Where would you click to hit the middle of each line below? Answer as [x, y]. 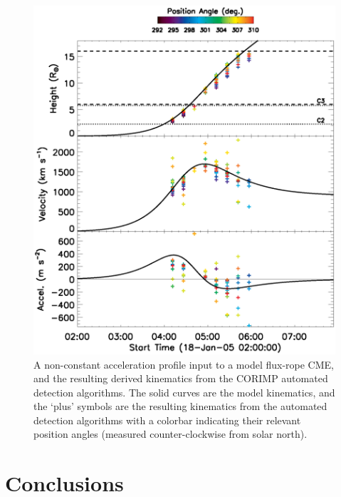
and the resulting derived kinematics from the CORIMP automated [181, 378]
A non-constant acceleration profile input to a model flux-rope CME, [184, 364]
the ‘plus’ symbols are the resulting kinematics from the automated [180, 406]
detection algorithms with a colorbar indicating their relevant [167, 420]
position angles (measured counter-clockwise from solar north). [170, 434]
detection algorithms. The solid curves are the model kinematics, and [184, 392]
